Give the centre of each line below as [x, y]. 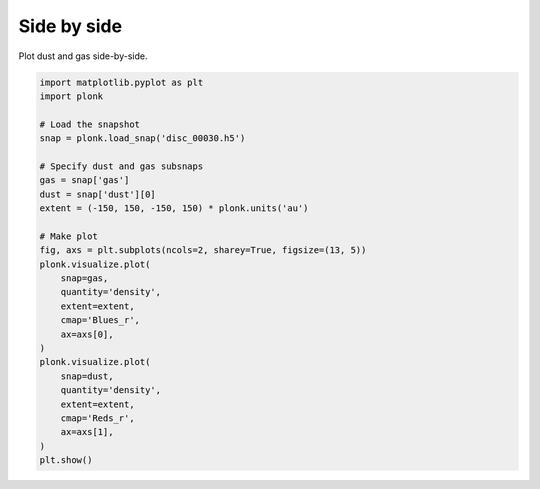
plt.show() [66, 460]
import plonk [71, 96]
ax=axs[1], [87, 432]
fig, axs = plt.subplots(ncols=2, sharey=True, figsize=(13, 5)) [203, 250]
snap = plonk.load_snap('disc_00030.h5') [142, 138]
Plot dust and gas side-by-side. [83, 56]
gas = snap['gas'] [84, 180]
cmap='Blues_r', [100, 320]
